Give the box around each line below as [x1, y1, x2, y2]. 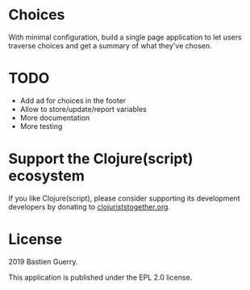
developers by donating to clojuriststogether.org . [8, 201, 171, 211]
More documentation [19, 113, 90, 122]
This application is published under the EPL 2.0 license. [8, 272, 193, 282]
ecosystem [8, 167, 85, 185]
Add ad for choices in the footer [19, 95, 127, 106]
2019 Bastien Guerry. [8, 256, 78, 267]
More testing [19, 121, 63, 130]
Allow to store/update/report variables [19, 104, 147, 114]
